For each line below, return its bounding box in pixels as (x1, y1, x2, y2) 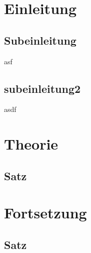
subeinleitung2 (4, 80, 81, 96)
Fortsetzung (4, 202, 87, 223)
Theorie (4, 134, 58, 154)
